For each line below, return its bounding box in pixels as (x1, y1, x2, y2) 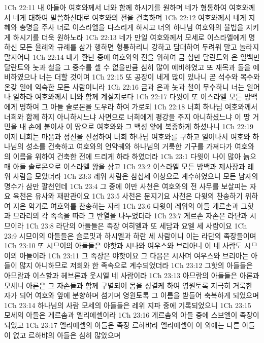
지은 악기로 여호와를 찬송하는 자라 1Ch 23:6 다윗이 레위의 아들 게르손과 (13, 200, 239, 211)
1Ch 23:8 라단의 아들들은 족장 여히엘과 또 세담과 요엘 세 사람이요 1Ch (26, 220, 247, 231)
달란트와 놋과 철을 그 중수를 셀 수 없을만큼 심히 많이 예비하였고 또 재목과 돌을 (4, 61, 251, 72)
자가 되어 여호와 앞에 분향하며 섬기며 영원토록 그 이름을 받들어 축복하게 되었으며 (4, 290, 259, 300)
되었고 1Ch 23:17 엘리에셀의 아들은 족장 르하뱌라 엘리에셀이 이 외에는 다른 (4, 320, 240, 330)
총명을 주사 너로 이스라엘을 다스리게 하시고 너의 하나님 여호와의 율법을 (19, 22, 244, 32)
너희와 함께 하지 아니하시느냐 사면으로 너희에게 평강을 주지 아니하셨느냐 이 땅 (4, 111, 250, 122)
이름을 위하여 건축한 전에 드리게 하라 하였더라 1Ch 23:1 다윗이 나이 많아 (13, 150, 241, 161)
